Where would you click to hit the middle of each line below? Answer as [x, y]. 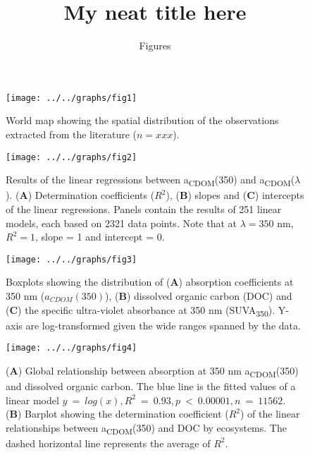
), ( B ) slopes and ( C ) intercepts [235, 195]
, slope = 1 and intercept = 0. [100, 237]
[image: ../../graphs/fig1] [72, 98]
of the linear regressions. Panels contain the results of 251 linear [144, 208]
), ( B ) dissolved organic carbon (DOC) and [199, 295]
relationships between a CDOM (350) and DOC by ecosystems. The [146, 428]
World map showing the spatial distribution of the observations [142, 120]
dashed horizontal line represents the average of [108, 443]
